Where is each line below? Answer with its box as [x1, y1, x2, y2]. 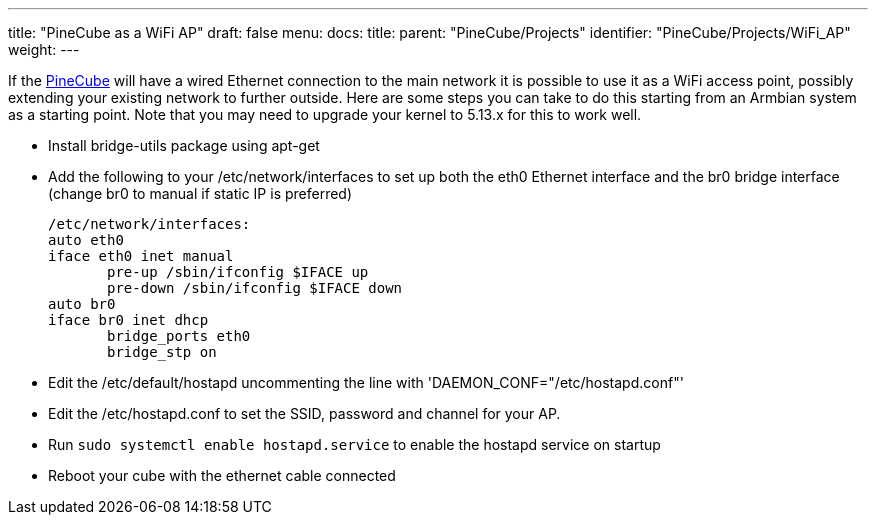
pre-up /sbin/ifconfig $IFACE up [107, 264, 369, 280]
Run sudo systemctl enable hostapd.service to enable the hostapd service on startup [48, 436, 661, 453]
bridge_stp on [107, 344, 217, 360]
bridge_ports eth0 [107, 328, 251, 344]
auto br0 [48, 296, 116, 312]
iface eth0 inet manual [48, 248, 234, 264]
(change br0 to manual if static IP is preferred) [48, 185, 353, 202]
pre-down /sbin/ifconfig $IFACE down [107, 280, 403, 296]
